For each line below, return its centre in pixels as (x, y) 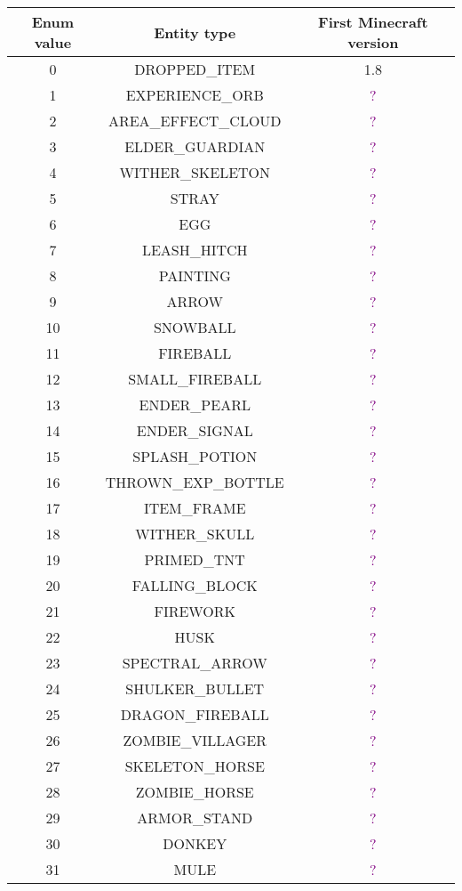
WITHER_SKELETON (195, 172)
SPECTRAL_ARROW (195, 663)
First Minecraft (373, 22)
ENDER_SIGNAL (195, 430)
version (373, 42)
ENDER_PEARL (195, 405)
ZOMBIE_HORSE (195, 792)
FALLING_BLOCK (195, 585)
